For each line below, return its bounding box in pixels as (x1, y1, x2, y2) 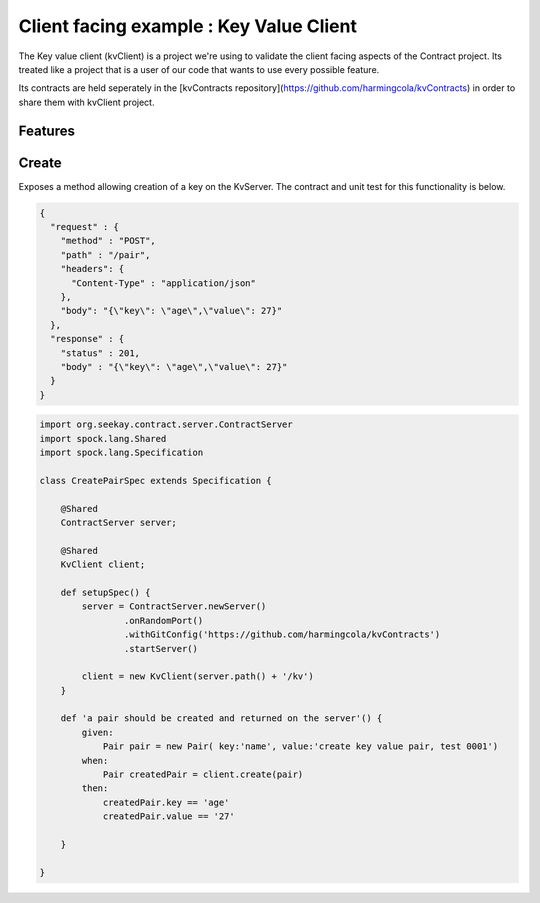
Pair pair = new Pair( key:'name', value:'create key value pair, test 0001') (102, 741, 499, 752)
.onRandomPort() (123, 615, 204, 626)
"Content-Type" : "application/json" (71, 277, 257, 289)
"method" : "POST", (60, 235, 157, 247)
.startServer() (123, 643, 199, 654)
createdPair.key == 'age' (102, 796, 230, 808)
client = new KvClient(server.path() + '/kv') (81, 671, 314, 682)
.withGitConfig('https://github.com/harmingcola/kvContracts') (123, 629, 441, 640)
